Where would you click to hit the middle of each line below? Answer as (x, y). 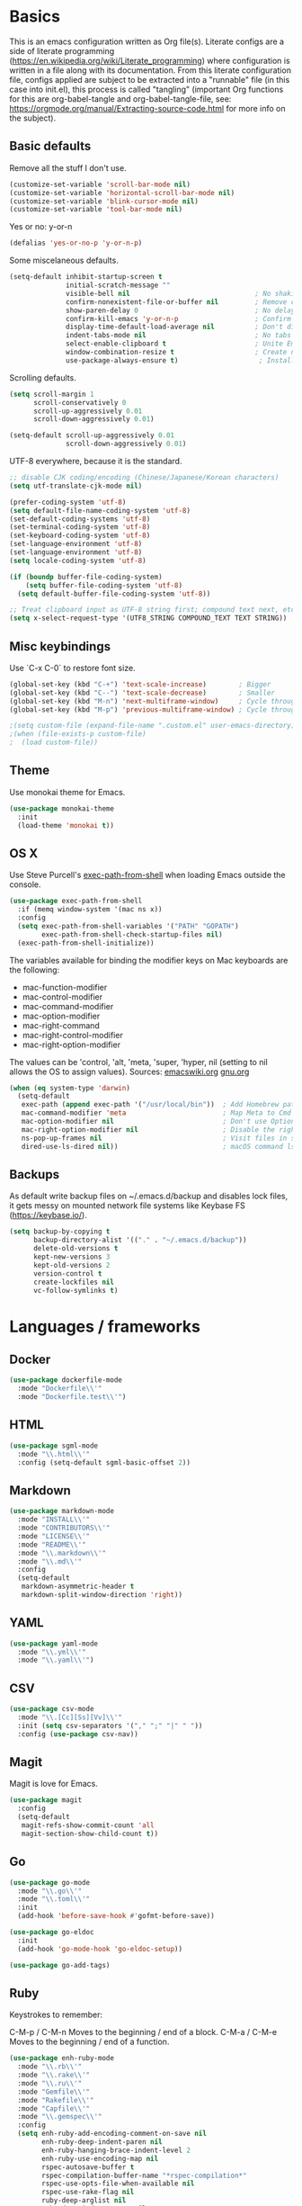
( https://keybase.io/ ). (48, 1215)
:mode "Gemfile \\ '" (54, 2092)
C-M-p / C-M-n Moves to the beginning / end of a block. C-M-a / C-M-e (143, 2032)
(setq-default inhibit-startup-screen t (86, 277)
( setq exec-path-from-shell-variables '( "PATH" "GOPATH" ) (129, 926)
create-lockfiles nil (74, 1282)
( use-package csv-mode (52, 1709)
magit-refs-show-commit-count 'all (88, 1825)
